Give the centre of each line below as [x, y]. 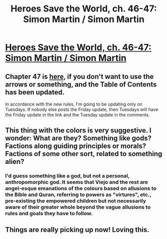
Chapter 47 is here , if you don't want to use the [80, 76]
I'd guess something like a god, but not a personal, [67, 176]
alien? [15, 162]
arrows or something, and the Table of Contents [81, 84]
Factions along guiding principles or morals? [76, 146]
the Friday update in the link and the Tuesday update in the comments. [78, 115]
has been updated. [35, 92]
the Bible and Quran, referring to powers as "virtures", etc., [78, 194]
